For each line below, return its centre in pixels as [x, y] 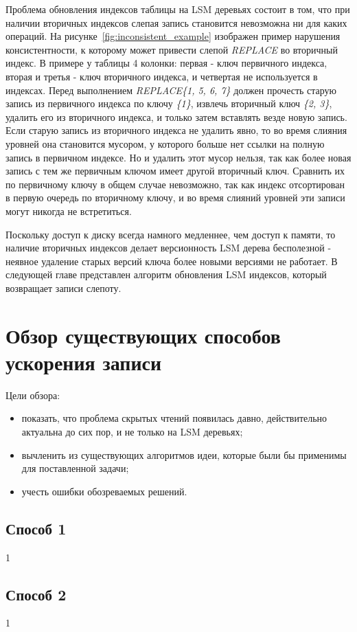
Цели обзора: [33, 395]
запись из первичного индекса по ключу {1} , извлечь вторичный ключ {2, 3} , [169, 103]
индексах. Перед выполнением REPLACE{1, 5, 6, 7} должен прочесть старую [171, 90]
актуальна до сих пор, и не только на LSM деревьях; [132, 431]
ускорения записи [84, 362]
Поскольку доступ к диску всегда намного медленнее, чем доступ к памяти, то [171, 234]
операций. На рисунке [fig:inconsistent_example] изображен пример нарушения [173, 36]
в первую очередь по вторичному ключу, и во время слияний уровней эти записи [175, 197]
